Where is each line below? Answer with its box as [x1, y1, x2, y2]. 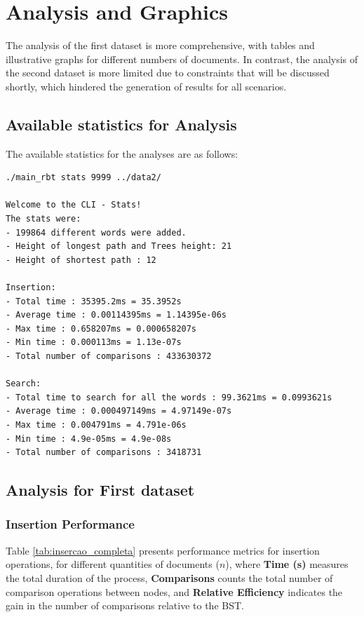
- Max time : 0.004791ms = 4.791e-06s [6, 419, 187, 430]
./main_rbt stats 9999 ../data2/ [6, 172, 161, 183]
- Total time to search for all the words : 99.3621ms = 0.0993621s [6, 392, 332, 402]
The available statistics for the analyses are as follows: [6, 146, 238, 161]
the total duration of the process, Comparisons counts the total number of [6, 570, 333, 585]
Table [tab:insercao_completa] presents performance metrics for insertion [6, 543, 320, 557]
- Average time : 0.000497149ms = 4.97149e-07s [6, 406, 232, 416]
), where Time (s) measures [225, 557, 349, 571]
